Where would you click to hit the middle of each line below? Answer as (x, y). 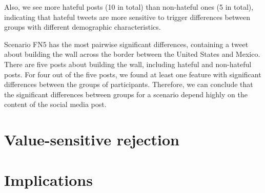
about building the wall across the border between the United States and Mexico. (132, 54)
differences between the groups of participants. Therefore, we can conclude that (129, 84)
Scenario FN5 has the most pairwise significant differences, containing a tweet (126, 44)
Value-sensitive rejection (92, 140)
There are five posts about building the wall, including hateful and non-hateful (128, 64)
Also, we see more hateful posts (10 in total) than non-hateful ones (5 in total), (129, 7)
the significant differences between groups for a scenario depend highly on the (126, 94)
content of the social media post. (55, 104)
